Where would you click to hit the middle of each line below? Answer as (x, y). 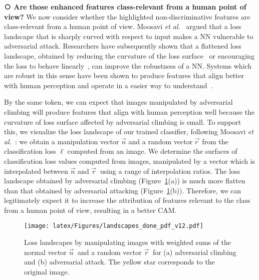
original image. (47, 271)
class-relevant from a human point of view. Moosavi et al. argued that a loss (123, 26)
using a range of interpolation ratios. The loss (170, 171)
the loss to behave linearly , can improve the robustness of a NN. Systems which (128, 65)
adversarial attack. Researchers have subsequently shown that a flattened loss (123, 46)
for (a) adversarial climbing (194, 252)
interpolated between (36, 171)
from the (215, 141)
